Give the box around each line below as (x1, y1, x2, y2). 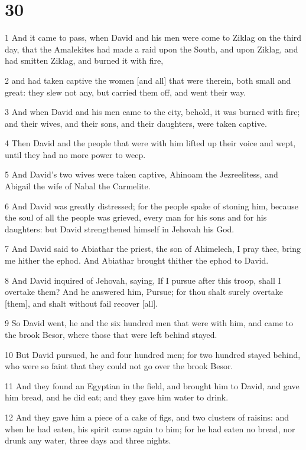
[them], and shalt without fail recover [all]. (5, 297, 158, 309)
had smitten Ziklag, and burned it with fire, (5, 54, 164, 67)
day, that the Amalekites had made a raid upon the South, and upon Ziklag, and (5, 42, 298, 55)
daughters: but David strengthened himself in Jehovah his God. (5, 222, 235, 235)
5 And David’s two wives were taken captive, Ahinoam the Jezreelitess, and (5, 168, 278, 180)
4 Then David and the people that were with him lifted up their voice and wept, (5, 137, 296, 149)
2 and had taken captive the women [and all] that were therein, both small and (5, 74, 291, 86)
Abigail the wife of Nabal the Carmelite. (5, 180, 151, 192)
